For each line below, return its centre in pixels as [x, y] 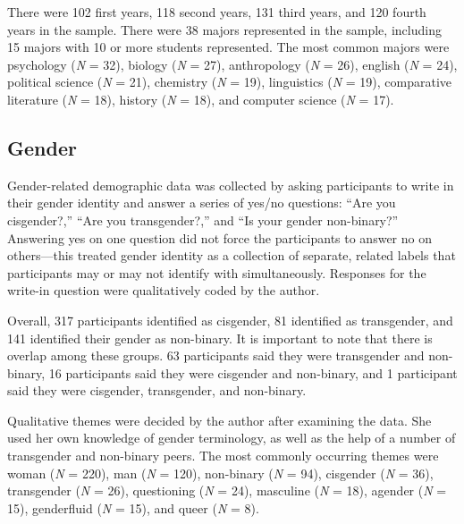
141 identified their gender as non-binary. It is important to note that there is [220, 338]
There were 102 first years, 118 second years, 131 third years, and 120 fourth [217, 12]
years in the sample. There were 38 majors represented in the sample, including [224, 29]
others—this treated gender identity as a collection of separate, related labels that [232, 255]
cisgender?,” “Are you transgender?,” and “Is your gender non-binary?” [203, 220]
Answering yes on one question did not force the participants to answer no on [219, 237]
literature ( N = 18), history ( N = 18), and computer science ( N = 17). [201, 99]
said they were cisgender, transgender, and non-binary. [157, 390]
